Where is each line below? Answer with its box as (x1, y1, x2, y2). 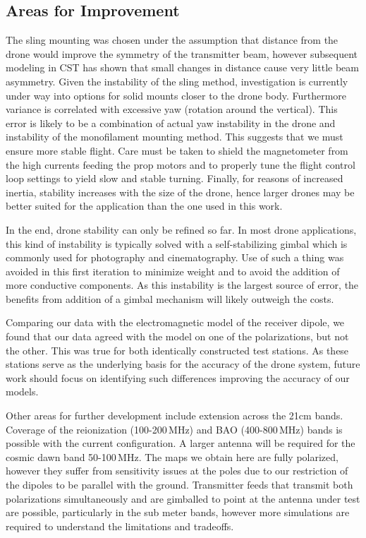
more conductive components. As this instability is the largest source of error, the (6, 277, 359, 292)
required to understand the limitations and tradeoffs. (6, 518, 234, 533)
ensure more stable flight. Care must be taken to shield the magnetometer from (6, 143, 348, 157)
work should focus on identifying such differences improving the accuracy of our (6, 370, 350, 385)
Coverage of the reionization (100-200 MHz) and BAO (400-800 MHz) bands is (6, 422, 343, 436)
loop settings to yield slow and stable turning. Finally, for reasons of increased (6, 171, 343, 186)
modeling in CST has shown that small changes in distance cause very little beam (6, 60, 359, 75)
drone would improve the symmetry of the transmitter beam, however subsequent (6, 46, 358, 61)
